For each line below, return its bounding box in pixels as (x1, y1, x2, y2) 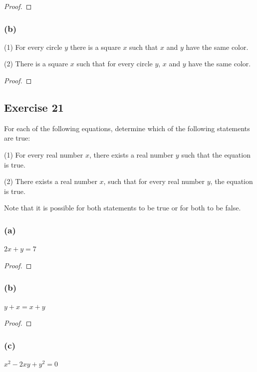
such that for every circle (76, 58, 153, 69)
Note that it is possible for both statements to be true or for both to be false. (4, 202, 241, 213)
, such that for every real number (103, 176, 205, 186)
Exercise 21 (4, 99, 64, 115)
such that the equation (181, 149, 251, 160)
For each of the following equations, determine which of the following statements (4, 123, 250, 133)
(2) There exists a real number (4, 176, 97, 186)
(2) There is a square (4, 58, 68, 69)
